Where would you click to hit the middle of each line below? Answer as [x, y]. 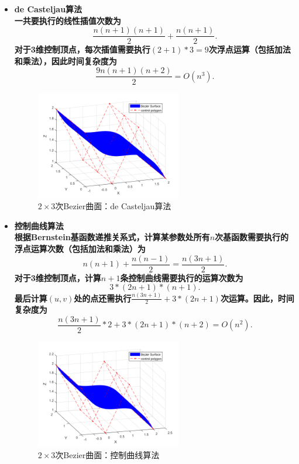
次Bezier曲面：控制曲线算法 [107, 454]
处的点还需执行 [103, 298]
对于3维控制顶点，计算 [58, 277]
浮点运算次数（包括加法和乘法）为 [80, 248]
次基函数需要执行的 [252, 237]
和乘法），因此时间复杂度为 [66, 60]
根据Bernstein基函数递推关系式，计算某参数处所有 [112, 237]
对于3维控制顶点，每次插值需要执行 [82, 49]
